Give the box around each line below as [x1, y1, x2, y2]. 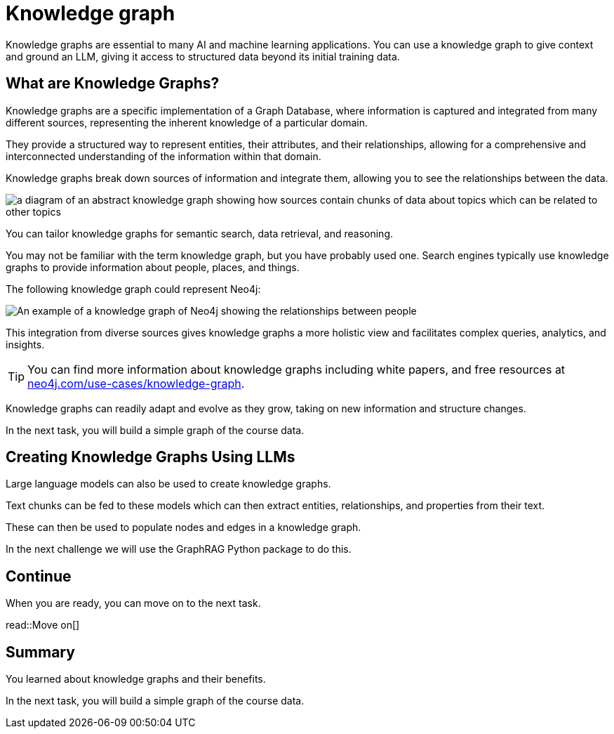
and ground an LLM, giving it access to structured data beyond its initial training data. [6, 50, 400, 63]
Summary [6, 643, 75, 661]
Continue [6, 567, 72, 585]
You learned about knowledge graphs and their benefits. [6, 673, 266, 686]
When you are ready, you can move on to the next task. [6, 597, 261, 610]
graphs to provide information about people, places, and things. [6, 261, 300, 273]
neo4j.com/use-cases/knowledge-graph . [27, 376, 245, 391]
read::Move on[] [6, 619, 80, 631]
